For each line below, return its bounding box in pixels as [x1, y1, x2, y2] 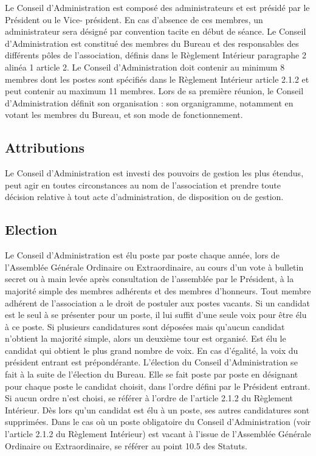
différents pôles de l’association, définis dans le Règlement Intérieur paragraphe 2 [5, 49, 306, 61]
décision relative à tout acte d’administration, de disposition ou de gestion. [5, 190, 284, 203]
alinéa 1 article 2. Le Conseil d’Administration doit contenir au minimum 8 [5, 60, 285, 73]
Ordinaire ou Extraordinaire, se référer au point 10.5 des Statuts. [5, 439, 248, 452]
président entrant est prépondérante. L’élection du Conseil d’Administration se [5, 356, 298, 368]
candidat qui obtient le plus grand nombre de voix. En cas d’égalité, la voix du [5, 344, 298, 356]
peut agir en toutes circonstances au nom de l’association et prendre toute [5, 178, 281, 191]
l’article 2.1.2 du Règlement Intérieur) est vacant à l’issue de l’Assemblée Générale [5, 427, 311, 440]
